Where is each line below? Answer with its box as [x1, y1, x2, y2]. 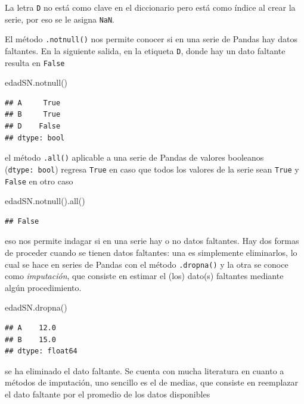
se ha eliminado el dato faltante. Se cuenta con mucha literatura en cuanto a [5, 364, 284, 377]
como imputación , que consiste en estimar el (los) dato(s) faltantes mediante [5, 270, 284, 282]
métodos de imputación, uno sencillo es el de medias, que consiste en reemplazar [5, 376, 299, 389]
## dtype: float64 [5, 347, 77, 356]
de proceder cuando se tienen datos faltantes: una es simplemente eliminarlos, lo [5, 246, 297, 258]
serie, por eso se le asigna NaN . [5, 12, 115, 25]
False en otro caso [5, 174, 73, 187]
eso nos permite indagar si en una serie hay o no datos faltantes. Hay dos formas [5, 234, 299, 247]
